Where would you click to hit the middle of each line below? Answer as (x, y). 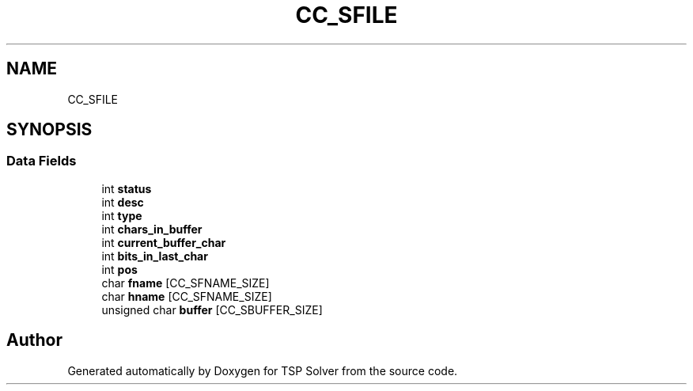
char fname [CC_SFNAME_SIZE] (186, 283)
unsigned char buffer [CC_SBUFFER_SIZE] (212, 309)
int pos (119, 269)
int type (122, 215)
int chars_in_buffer (152, 229)
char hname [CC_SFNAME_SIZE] (187, 296)
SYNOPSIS (49, 130)
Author (34, 340)
